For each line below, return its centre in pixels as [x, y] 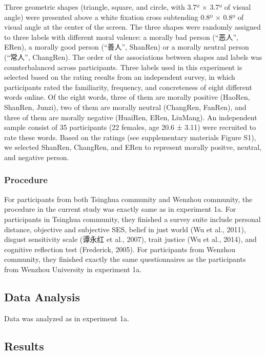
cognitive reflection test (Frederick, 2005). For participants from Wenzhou [120, 249]
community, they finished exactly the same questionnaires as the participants [125, 259]
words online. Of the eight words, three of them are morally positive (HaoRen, [127, 97]
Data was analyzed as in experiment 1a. [67, 318]
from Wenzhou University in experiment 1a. [73, 269]
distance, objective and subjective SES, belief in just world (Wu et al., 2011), [125, 229]
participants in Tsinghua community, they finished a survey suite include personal [132, 219]
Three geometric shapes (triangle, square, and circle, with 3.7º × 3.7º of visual [128, 7]
